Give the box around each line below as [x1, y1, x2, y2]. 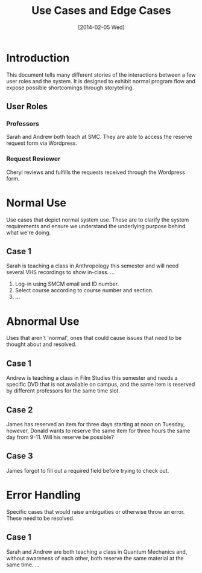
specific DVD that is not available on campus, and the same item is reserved [6, 381, 195, 388]
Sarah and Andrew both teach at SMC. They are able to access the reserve [6, 133, 192, 141]
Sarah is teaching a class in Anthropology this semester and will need [6, 262, 179, 269]
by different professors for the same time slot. [6, 387, 121, 394]
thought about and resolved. [6, 341, 77, 348]
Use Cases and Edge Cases [31, 4, 171, 18]
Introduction [6, 51, 70, 65]
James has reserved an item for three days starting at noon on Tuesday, [6, 420, 185, 427]
